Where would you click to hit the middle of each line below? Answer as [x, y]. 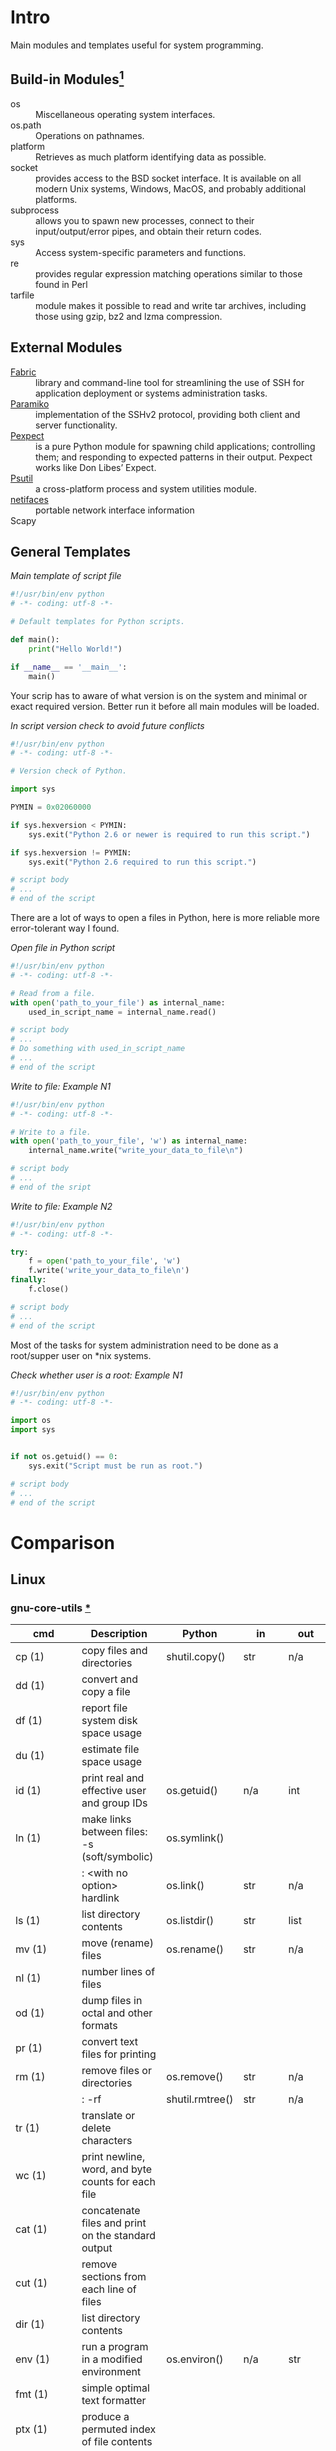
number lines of [118, 1972]
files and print [114, 2223]
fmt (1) [32, 2394]
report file [104, 1708]
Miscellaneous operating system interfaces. [125, 114]
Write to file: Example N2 [61, 1206]
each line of [109, 2289]
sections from [114, 2277]
